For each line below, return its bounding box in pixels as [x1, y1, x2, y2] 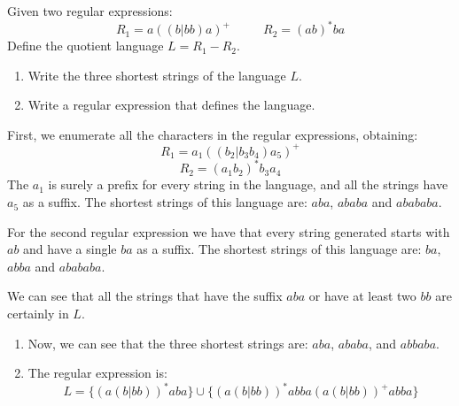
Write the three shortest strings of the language [27, 65, 286, 84]
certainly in [7, 304, 69, 323]
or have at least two [308, 287, 416, 305]
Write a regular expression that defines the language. [27, 96, 315, 114]
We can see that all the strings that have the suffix [7, 287, 283, 305]
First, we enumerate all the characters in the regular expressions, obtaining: [7, 125, 418, 143]
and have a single [23, 240, 117, 258]
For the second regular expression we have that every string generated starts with [7, 222, 450, 241]
